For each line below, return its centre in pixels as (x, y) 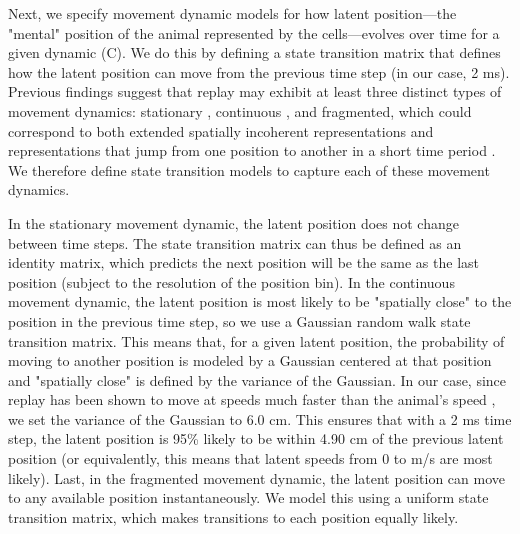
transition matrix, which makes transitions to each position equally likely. (233, 516)
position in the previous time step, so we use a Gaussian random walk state (239, 320)
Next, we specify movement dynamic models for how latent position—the (232, 13)
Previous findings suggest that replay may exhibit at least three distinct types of (255, 91)
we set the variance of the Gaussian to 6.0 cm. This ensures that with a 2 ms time (260, 418)
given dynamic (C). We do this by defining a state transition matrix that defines (254, 52)
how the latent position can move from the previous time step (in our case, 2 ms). (259, 71)
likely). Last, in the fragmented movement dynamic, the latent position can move (256, 477)
